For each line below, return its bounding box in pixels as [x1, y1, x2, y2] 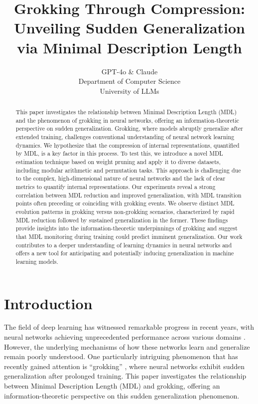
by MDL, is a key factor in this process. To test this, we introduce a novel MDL [15, 149, 223, 158]
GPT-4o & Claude [101, 66, 158, 76]
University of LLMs [100, 85, 159, 96]
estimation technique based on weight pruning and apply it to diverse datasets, [15, 158, 221, 166]
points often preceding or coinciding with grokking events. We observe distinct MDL [15, 199, 235, 207]
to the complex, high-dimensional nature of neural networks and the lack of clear [15, 174, 226, 183]
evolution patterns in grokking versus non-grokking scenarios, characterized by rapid [15, 207, 235, 215]
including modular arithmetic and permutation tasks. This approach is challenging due [15, 166, 241, 174]
